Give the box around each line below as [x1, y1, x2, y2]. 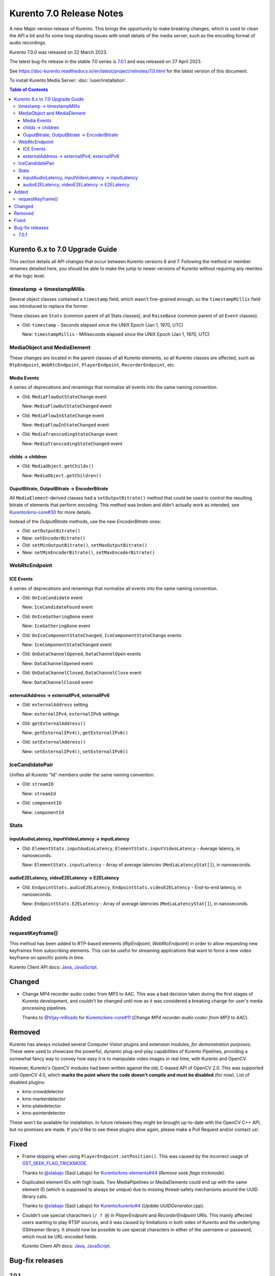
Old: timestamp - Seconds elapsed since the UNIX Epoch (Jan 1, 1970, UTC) [22, 322, 183, 328]
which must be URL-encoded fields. [22, 1233, 98, 1240]
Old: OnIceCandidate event [22, 595, 83, 601]
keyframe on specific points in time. [9, 954, 85, 961]
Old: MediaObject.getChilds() [22, 463, 94, 469]
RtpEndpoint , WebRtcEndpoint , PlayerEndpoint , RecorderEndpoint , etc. [9, 362, 176, 368]
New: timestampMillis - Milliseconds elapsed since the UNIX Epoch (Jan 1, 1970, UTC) [22, 331, 210, 337]
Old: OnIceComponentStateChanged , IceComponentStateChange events [22, 632, 182, 638]
